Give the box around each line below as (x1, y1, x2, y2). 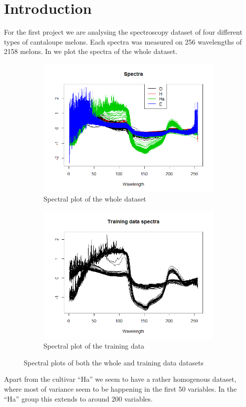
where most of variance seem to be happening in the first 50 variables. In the (4, 383, 237, 394)
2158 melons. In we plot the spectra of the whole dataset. (4, 46, 178, 56)
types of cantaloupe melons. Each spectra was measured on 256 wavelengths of (4, 36, 242, 47)
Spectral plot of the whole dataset (43, 194, 146, 204)
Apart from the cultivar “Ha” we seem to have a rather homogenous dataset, (4, 374, 237, 384)
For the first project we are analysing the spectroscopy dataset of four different (4, 27, 243, 37)
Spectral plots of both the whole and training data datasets (24, 357, 204, 367)
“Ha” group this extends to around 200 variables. (4, 393, 153, 404)
